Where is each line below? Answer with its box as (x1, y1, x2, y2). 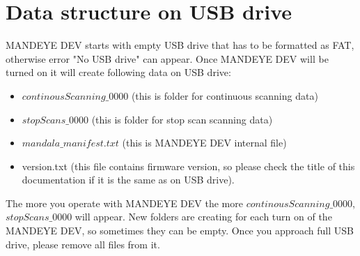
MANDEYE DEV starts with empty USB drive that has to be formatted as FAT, (6, 38, 354, 52)
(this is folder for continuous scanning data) (131, 88, 318, 103)
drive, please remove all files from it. (6, 236, 160, 251)
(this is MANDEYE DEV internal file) (122, 135, 287, 150)
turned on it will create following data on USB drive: (6, 65, 231, 80)
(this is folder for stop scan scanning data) (91, 112, 273, 126)
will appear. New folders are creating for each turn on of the (75, 209, 332, 224)
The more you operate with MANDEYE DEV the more (6, 195, 243, 210)
